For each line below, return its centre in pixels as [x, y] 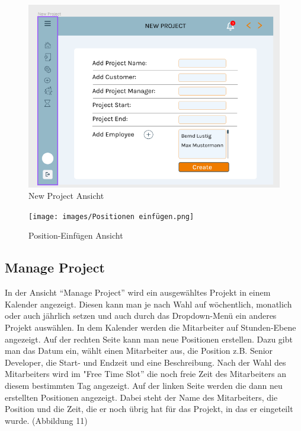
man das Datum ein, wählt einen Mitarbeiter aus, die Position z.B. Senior [139, 351]
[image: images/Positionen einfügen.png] [111, 216]
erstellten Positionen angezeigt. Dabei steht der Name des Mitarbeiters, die [141, 397]
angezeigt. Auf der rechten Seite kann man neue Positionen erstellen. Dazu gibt [149, 339]
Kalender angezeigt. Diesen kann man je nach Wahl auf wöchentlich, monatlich [148, 304]
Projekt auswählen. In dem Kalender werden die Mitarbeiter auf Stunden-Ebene [150, 327]
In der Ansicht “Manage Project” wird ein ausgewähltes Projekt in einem [138, 292]
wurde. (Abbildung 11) [46, 420]
